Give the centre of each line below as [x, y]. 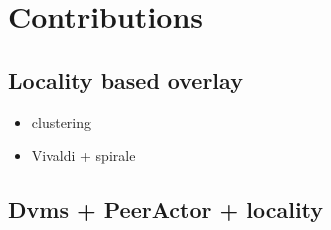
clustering [61, 121]
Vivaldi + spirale [83, 155]
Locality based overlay [125, 79]
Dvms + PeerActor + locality [166, 209]
